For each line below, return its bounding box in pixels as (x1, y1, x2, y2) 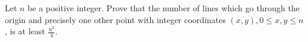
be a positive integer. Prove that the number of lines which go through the (27, 2, 300, 14)
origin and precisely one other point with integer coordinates (5, 13, 226, 25)
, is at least (5, 25, 45, 37)
